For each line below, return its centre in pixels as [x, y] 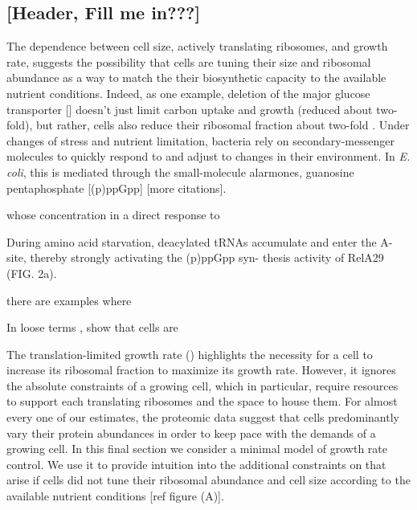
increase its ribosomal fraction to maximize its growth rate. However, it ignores [201, 370]
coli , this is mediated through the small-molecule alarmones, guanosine [180, 171]
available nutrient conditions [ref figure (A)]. [115, 496]
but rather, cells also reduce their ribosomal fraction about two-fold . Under [223, 125]
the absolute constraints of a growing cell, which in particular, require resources [202, 385]
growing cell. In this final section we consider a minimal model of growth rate [197, 449]
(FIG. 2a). [32, 273]
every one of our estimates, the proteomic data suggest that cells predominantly [203, 417]
